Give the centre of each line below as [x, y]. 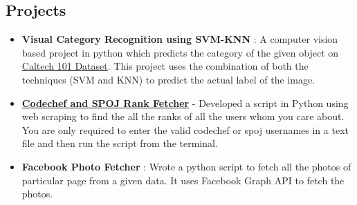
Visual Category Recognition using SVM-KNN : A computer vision [180, 39]
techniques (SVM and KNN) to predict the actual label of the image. [168, 79]
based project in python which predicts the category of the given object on [180, 52]
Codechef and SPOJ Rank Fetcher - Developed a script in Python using [185, 102]
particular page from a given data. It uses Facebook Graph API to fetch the [183, 180]
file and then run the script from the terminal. [120, 143]
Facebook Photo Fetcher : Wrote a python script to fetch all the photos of [186, 166]
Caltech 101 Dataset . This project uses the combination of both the [165, 66]
